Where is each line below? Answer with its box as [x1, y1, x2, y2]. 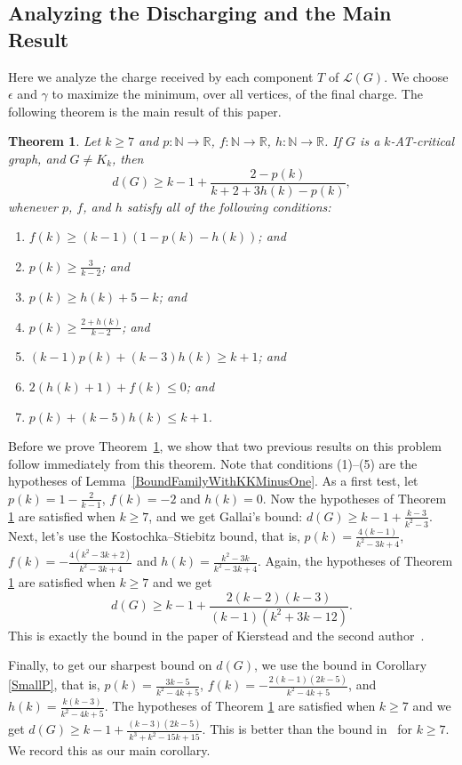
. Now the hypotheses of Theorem [262, 488, 447, 507]
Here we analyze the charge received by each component [8, 67, 314, 85]
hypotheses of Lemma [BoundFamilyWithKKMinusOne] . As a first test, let [8, 471, 418, 490]
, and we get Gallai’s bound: [148, 506, 303, 525]
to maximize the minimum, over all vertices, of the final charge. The [52, 85, 423, 103]
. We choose [384, 67, 449, 85]
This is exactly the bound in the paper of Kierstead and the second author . [8, 625, 425, 644]
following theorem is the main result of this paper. [8, 101, 282, 120]
